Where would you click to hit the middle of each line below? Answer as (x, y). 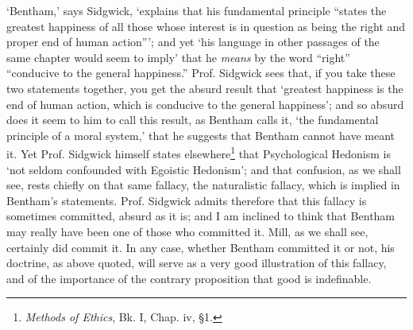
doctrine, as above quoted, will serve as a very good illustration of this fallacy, (197, 263)
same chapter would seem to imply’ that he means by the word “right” (178, 57)
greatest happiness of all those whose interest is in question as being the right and (206, 26)
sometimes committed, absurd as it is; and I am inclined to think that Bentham (201, 216)
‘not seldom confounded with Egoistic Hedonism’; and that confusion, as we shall (204, 169)
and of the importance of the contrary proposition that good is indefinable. (189, 278)
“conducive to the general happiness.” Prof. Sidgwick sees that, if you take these (201, 73)
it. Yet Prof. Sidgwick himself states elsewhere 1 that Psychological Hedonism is (199, 152)
